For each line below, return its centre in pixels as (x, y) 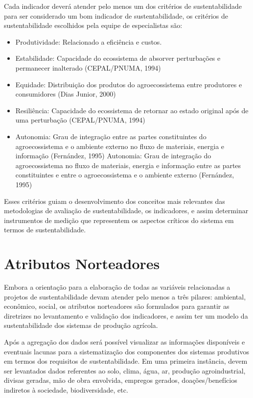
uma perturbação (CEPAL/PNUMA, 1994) (80, 120)
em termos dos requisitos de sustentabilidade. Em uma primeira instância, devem (126, 361)
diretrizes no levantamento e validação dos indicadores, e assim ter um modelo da (126, 315)
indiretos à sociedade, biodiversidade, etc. (66, 389)
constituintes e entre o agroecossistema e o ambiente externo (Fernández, (125, 175)
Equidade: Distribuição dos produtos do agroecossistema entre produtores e (129, 84)
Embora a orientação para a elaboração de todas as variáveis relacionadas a (117, 287)
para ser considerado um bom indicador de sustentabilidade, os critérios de (116, 15)
